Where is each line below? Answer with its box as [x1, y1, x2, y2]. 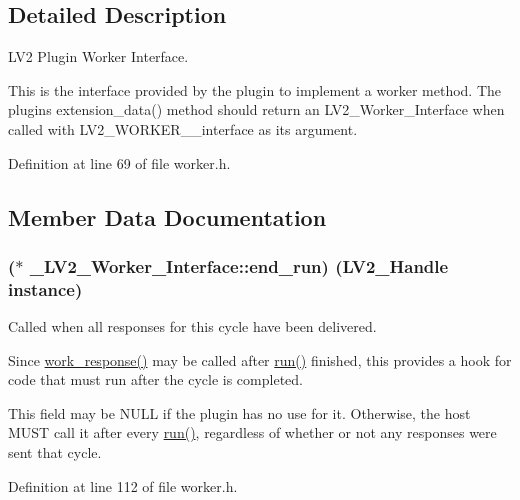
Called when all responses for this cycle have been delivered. [8, 316, 377, 337]
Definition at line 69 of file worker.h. [8, 152, 231, 173]
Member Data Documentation [8, 201, 327, 232]
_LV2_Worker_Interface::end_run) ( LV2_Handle [29, 253, 449, 278]
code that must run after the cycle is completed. [8, 369, 303, 390]
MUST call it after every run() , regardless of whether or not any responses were [8, 422, 497, 443]
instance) [8, 276, 83, 301]
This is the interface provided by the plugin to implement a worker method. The [8, 79, 502, 100]
